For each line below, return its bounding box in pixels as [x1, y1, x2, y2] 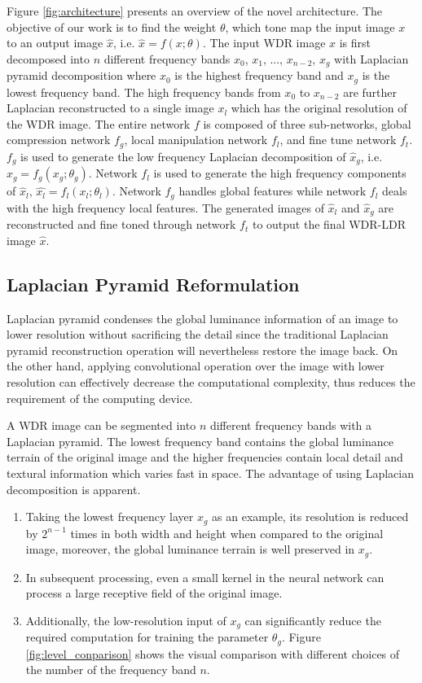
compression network [7, 131, 111, 148]
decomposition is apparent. [7, 480, 141, 497]
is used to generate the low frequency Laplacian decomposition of [20, 147, 346, 164]
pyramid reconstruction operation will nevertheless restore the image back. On [7, 341, 398, 358]
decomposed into [7, 50, 90, 67]
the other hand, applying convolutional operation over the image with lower [7, 357, 385, 374]
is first [339, 34, 371, 51]
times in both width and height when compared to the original [70, 524, 384, 541]
